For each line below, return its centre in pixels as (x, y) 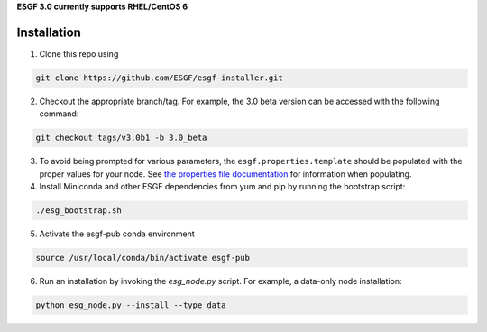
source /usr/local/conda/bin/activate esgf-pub (142, 258)
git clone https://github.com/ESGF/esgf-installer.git (159, 78)
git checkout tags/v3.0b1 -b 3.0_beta (121, 138)
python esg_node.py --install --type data (131, 305)
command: (59, 114)
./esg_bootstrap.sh (78, 211)
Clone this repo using (79, 53)
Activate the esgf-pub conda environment (117, 234)
